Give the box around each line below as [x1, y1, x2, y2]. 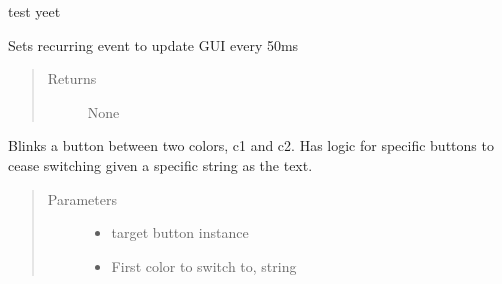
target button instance [111, 222, 249, 243]
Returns [47, 68, 97, 89]
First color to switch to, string [111, 255, 297, 276]
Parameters [47, 188, 117, 209]
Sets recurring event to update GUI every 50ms [8, 34, 299, 55]
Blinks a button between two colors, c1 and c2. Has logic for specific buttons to [8, 135, 494, 156]
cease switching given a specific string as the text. [8, 154, 313, 175]
